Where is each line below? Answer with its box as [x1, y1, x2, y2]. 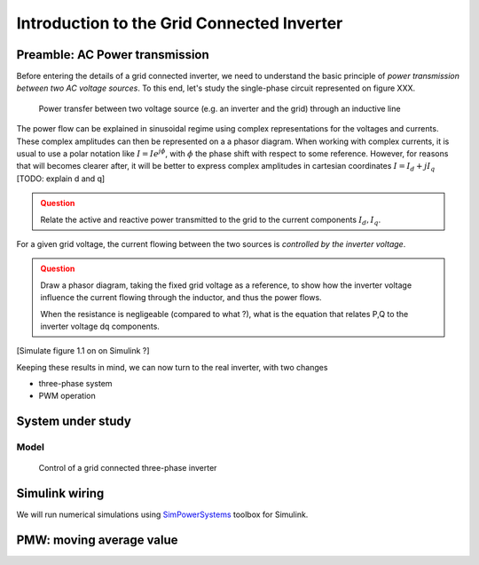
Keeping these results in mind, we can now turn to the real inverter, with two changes [16, 362, 328, 372]
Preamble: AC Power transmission [16, 47, 210, 62]
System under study [16, 414, 132, 429]
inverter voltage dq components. [40, 321, 160, 331]
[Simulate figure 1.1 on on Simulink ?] [16, 346, 150, 356]
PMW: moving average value [16, 533, 178, 548]
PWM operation [38, 391, 97, 402]
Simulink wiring [16, 486, 105, 501]
